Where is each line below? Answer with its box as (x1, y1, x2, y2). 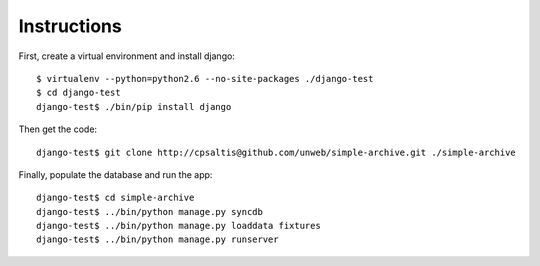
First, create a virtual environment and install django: (18, 50, 235, 62)
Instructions (18, 15, 122, 37)
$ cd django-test (36, 87, 121, 99)
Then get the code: (18, 123, 98, 135)
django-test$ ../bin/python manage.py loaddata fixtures (36, 220, 322, 232)
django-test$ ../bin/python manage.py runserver (36, 234, 279, 245)
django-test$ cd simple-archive (36, 192, 195, 204)
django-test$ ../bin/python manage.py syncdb (36, 206, 264, 217)
